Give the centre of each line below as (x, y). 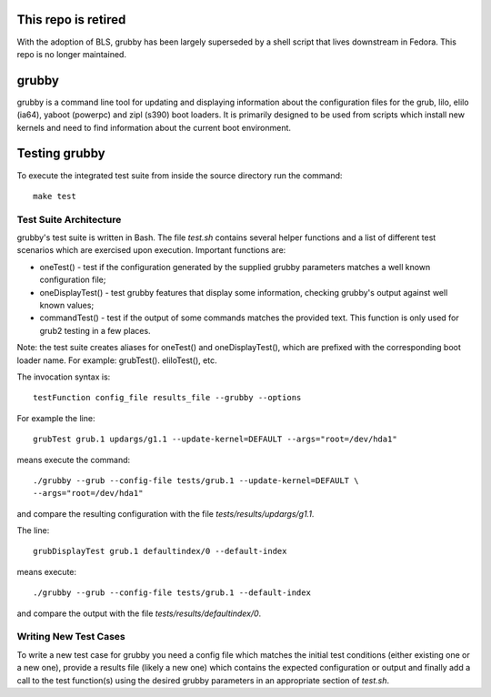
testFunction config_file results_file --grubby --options (167, 398)
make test (55, 196)
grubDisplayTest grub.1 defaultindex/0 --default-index (160, 551)
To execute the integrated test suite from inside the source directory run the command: (180, 175)
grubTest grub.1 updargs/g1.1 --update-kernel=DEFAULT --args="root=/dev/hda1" (215, 439)
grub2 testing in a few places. (95, 330)
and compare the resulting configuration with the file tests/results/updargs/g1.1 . (165, 513)
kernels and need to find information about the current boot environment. (154, 127)
